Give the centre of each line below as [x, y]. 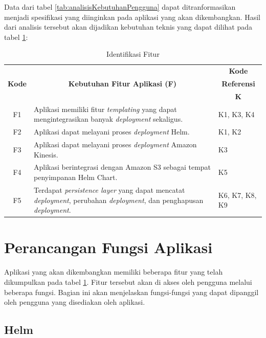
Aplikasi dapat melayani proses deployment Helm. [112, 132]
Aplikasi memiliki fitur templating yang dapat [105, 109]
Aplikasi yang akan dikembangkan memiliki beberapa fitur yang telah [114, 272]
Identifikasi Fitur [133, 54]
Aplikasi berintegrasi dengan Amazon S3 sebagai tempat [123, 167]
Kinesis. [46, 154]
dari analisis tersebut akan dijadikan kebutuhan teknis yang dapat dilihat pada [128, 27]
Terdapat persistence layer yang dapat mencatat [109, 189]
